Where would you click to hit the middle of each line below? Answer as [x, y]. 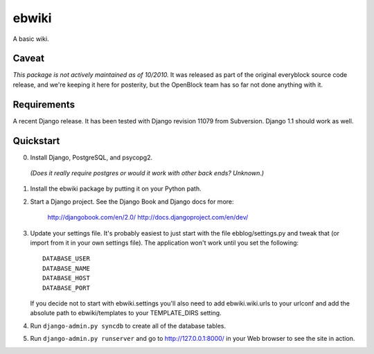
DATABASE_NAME [66, 268]
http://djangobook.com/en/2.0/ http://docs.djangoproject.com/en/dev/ [148, 218]
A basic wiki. [31, 39]
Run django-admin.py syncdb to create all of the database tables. [128, 326]
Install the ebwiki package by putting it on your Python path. [116, 189]
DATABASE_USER [66, 259]
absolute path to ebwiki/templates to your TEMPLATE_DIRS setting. [126, 313]
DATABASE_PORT [66, 288]
